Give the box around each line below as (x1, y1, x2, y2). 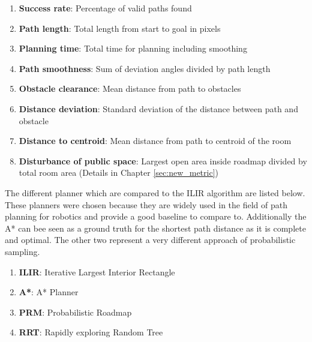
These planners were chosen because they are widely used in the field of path (5, 198, 288, 211)
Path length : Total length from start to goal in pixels (19, 22, 221, 34)
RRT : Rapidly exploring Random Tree (19, 326, 163, 338)
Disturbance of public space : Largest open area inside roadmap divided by (19, 154, 307, 167)
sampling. (5, 245, 40, 257)
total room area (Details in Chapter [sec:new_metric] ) (19, 166, 219, 179)
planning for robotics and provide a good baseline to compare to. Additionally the (5, 210, 307, 223)
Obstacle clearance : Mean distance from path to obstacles (19, 82, 241, 95)
